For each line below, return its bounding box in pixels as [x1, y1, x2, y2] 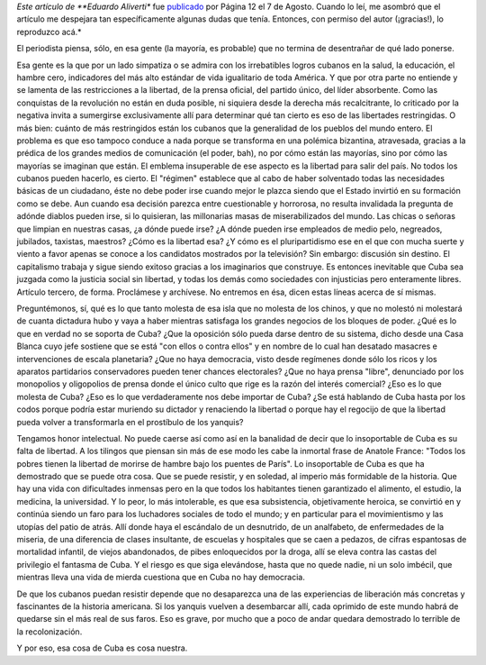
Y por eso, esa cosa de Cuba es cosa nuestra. [16, 642, 188, 653]
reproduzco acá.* [16, 26, 82, 37]
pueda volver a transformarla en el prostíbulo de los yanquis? [16, 416, 244, 427]
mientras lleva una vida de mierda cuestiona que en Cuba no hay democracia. [16, 572, 306, 583]
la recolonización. [16, 626, 83, 637]
